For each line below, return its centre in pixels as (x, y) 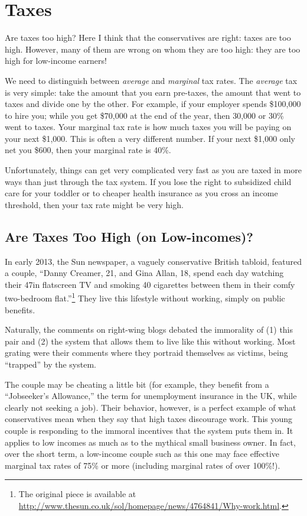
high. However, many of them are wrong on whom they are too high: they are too (153, 49)
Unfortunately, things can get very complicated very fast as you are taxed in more (153, 170)
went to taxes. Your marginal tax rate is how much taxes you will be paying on (148, 127)
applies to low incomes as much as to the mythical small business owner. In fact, (150, 442)
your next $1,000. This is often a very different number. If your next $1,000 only (150, 138)
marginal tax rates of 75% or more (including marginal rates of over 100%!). (143, 465)
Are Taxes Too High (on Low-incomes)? (129, 236)
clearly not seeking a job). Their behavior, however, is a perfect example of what (151, 407)
